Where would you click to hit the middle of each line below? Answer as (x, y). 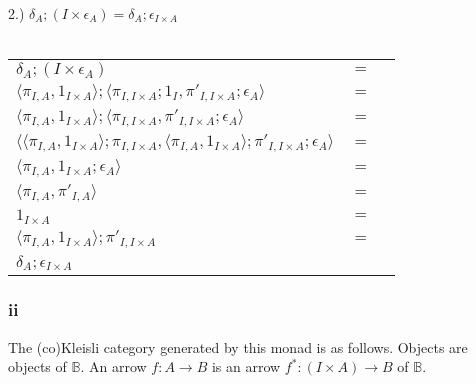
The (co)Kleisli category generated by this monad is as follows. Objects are (238, 346)
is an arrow (246, 366)
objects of (37, 366)
